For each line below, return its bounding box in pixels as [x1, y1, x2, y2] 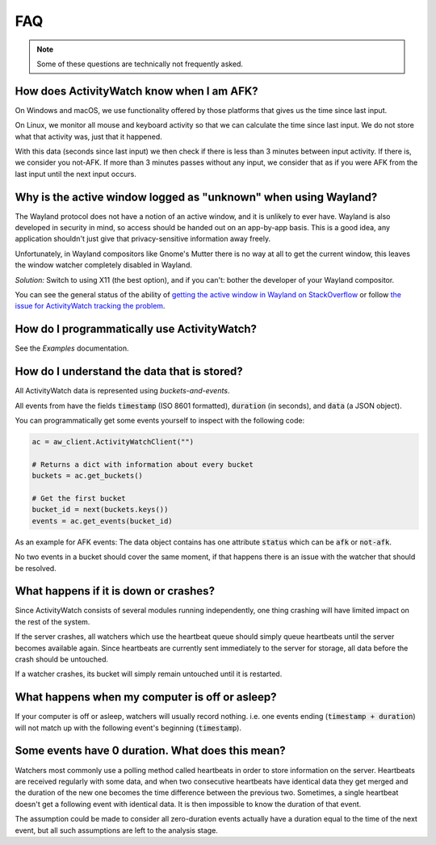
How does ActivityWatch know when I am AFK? [15, 84, 258, 98]
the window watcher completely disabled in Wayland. [15, 260, 193, 270]
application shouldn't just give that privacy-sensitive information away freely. [15, 234, 270, 244]
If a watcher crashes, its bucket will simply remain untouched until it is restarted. [15, 669, 283, 679]
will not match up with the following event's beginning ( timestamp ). [15, 723, 242, 733]
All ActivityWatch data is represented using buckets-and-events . [15, 386, 230, 396]
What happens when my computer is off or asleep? [15, 691, 278, 704]
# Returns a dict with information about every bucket [31, 460, 254, 469]
